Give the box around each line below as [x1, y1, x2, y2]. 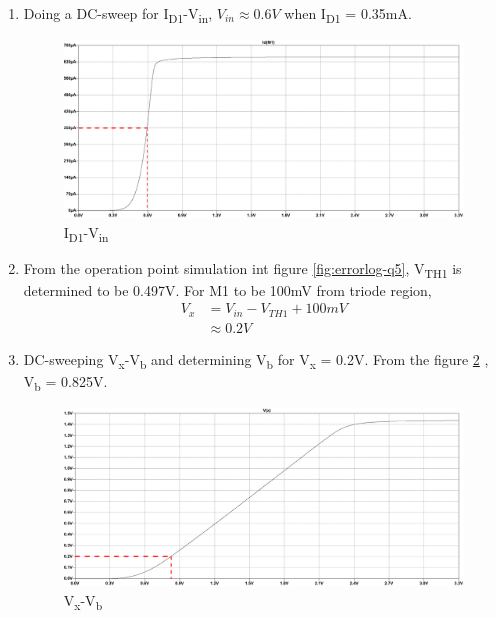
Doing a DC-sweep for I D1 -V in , [23, 3, 213, 26]
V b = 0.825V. [23, 371, 108, 394]
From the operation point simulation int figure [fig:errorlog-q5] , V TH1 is [23, 257, 462, 281]
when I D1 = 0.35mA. [284, 3, 412, 26]
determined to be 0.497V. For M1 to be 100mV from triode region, [23, 279, 432, 300]
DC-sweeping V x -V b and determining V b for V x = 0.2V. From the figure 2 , [23, 348, 489, 372]
